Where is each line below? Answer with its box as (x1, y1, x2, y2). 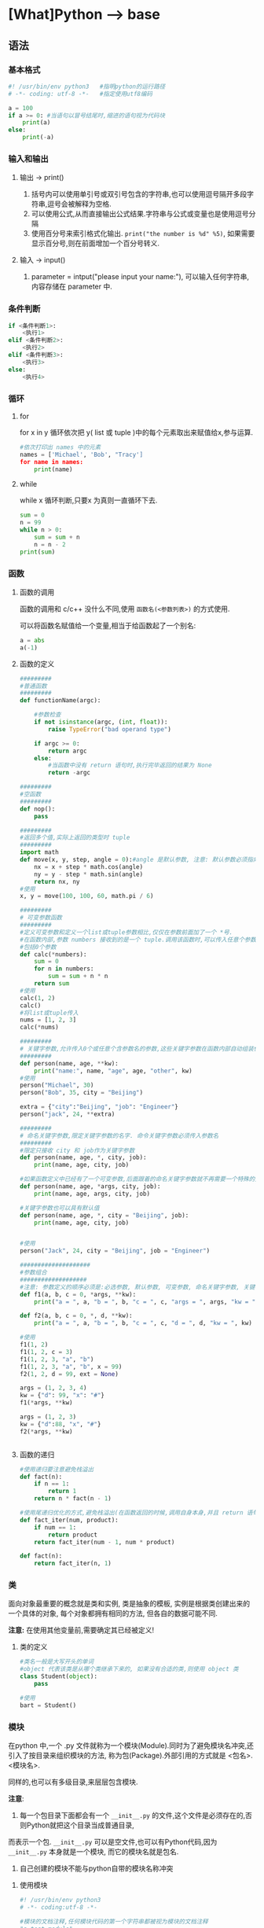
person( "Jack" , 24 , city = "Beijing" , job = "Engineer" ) (19, 1247, 211, 1255)
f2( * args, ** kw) (19, 1427, 73, 1436)
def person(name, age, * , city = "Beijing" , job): (19, 1211, 189, 1220)
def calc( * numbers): (19, 950, 87, 958)
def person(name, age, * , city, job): (19, 1153, 147, 1161)
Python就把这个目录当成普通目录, (26, 1820, 135, 1830)
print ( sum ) (19, 548, 56, 556)
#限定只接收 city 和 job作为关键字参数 (19, 1146, 135, 1154)
